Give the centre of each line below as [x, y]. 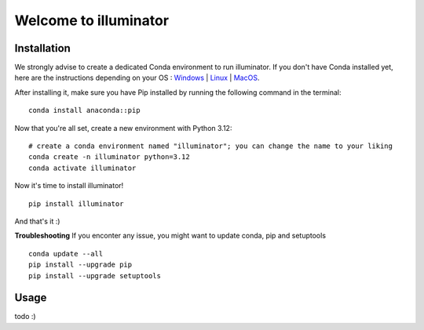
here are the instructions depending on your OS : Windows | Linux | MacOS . [137, 78]
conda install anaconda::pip [84, 111]
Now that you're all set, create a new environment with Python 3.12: [123, 128]
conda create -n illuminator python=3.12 [109, 157]
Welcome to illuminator [91, 20]
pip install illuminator [76, 203]
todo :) [25, 317]
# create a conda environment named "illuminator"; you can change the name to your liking [210, 146]
